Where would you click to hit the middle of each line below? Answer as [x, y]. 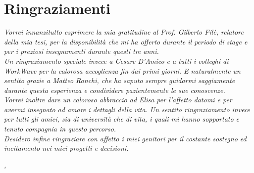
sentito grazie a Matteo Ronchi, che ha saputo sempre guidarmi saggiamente [120, 80]
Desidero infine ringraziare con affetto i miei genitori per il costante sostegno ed [125, 138]
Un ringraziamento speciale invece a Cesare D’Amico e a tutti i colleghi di [116, 61]
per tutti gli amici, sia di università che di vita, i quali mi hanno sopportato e [122, 119]
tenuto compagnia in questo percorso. [60, 129]
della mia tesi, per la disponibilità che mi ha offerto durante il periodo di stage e [126, 41]
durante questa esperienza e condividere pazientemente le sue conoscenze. [115, 90]
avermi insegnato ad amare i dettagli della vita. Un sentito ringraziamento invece [127, 109]
